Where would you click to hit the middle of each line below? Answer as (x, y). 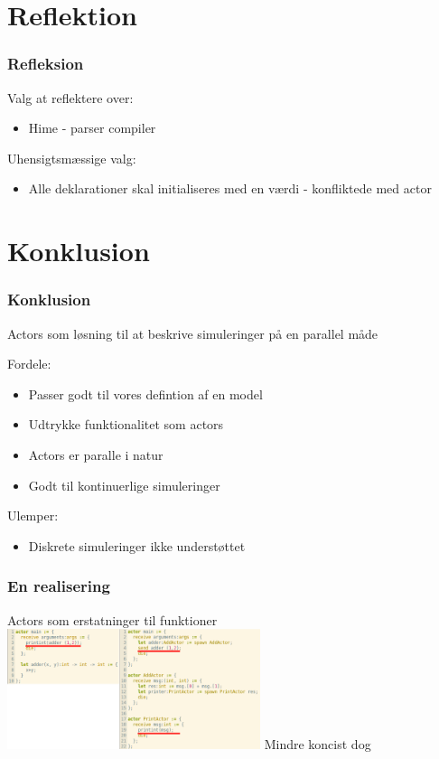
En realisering (59, 586)
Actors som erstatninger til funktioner (112, 619)
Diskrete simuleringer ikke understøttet (137, 545)
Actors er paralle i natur (96, 454)
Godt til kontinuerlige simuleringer (124, 485)
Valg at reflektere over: (70, 97)
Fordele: (29, 364)
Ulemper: (33, 515)
